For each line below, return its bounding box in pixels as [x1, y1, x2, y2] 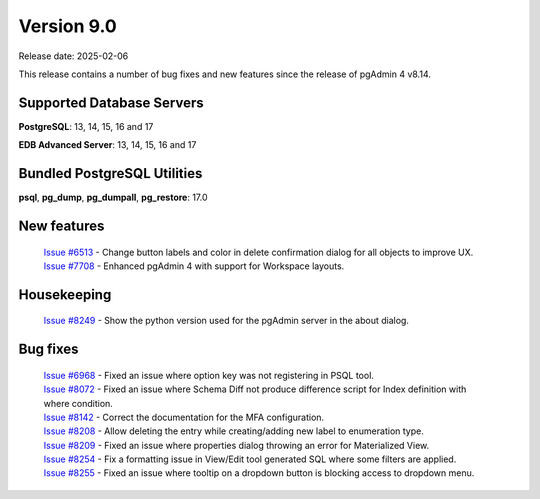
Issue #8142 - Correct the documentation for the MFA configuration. [43, 411, 325, 423]
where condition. [43, 397, 114, 409]
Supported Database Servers [18, 94, 204, 111]
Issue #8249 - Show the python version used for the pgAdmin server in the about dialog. [43, 315, 410, 327]
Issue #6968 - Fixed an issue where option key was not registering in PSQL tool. [43, 369, 375, 381]
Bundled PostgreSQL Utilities [18, 165, 203, 182]
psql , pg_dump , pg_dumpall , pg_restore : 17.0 [18, 191, 209, 204]
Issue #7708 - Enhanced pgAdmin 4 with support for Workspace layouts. [43, 260, 345, 272]
